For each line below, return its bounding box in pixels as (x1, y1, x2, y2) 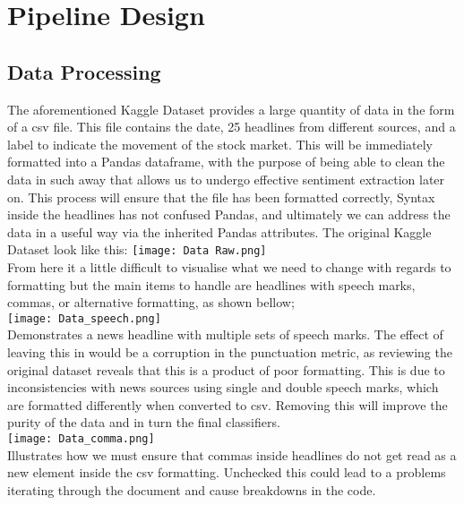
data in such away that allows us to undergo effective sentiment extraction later (7, 169, 445, 188)
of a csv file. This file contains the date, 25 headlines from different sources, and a (7, 117, 456, 136)
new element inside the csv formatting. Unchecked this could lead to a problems (7, 463, 446, 482)
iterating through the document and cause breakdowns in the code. (7, 480, 376, 499)
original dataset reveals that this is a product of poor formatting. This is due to (7, 360, 445, 379)
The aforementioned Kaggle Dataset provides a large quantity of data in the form (7, 99, 455, 118)
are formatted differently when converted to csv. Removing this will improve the (7, 395, 448, 414)
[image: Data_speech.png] (7, 312, 161, 325)
